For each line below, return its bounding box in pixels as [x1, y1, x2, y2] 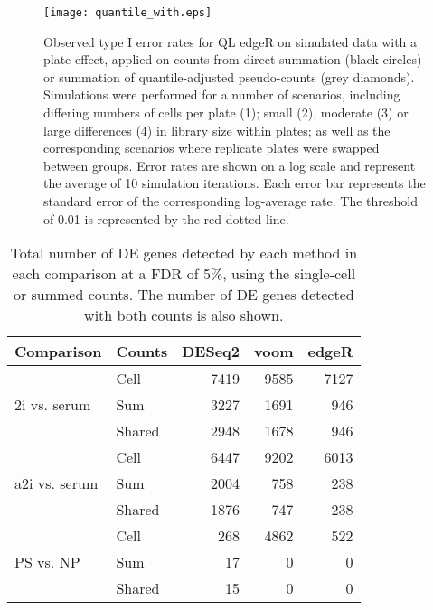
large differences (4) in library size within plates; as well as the [43, 120, 391, 139]
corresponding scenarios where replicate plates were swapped [43, 138, 380, 157]
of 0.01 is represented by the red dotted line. [43, 209, 289, 228]
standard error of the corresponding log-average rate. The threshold [43, 192, 418, 210]
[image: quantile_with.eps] [43, 6, 212, 19]
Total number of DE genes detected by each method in [10, 242, 358, 264]
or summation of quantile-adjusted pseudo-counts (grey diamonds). [43, 67, 415, 86]
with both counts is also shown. [84, 305, 284, 326]
